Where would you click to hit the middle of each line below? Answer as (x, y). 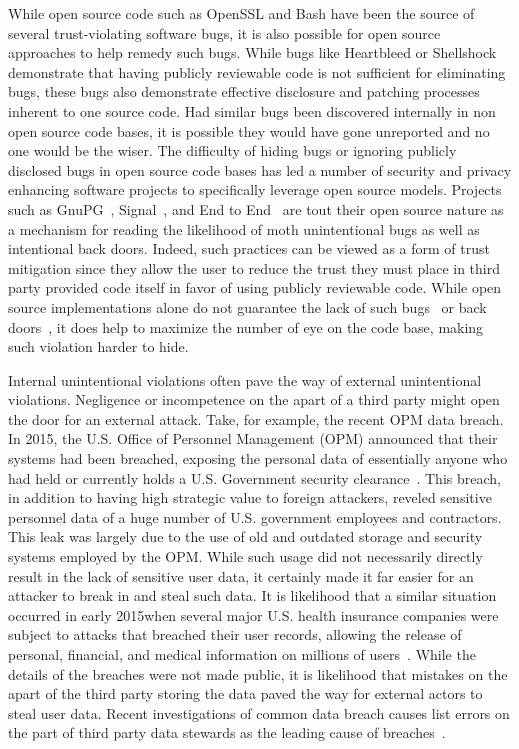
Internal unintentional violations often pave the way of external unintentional (245, 379)
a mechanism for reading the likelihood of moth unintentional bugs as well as (244, 228)
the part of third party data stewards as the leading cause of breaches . (227, 732)
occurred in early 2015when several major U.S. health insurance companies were (253, 614)
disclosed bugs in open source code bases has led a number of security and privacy (260, 169)
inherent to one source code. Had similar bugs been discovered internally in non (252, 110)
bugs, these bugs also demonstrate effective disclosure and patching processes (244, 91)
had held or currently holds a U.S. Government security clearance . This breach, (254, 477)
